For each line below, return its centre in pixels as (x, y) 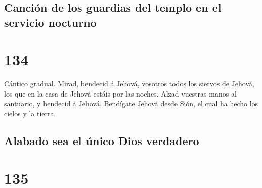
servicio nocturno (50, 22)
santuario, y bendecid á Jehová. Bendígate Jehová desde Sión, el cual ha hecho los (131, 103)
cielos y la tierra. (30, 113)
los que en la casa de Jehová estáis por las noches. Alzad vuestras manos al (120, 93)
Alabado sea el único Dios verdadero (102, 141)
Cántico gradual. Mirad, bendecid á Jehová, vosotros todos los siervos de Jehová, (129, 84)
